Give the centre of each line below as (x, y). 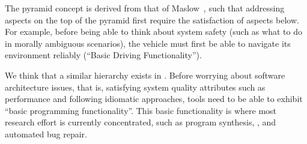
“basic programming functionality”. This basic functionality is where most (141, 110)
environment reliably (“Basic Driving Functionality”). (103, 55)
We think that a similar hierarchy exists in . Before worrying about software (145, 75)
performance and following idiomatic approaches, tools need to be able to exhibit (154, 99)
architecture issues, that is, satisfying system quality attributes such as (135, 87)
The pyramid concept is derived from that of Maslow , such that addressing (145, 8)
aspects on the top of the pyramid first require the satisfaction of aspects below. (152, 19)
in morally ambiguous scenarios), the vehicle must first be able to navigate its (148, 43)
